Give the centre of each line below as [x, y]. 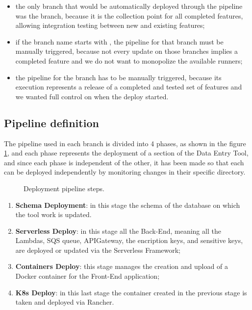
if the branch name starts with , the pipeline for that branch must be [119, 41]
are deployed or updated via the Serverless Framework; [98, 250]
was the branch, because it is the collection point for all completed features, [129, 15]
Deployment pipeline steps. [64, 188]
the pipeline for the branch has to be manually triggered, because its [118, 77]
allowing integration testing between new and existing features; [110, 25]
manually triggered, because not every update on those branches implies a [126, 51]
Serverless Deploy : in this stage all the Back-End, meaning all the [118, 231]
